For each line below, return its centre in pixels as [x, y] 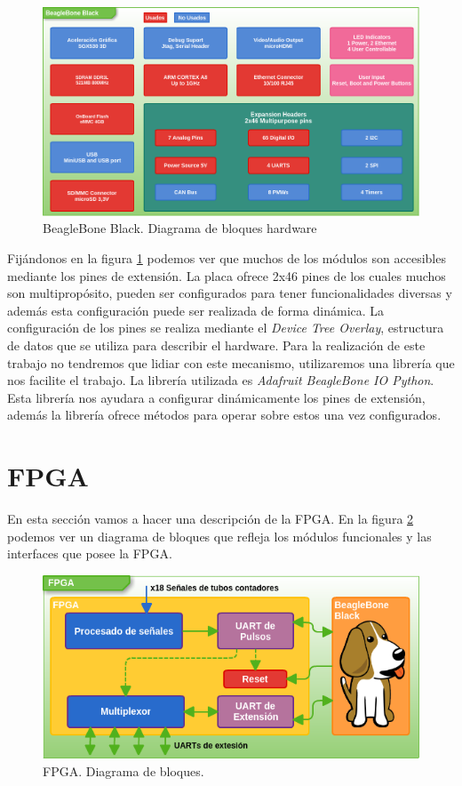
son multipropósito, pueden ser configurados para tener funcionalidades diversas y [230, 293]
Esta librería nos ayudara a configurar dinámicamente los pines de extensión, [216, 397]
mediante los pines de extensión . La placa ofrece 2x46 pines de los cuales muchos [227, 275]
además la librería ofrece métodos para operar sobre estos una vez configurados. [224, 415]
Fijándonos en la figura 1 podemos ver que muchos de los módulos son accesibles [227, 257]
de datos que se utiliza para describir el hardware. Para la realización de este [216, 345]
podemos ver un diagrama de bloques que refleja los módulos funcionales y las [219, 536]
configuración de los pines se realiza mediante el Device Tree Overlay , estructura [226, 328]
